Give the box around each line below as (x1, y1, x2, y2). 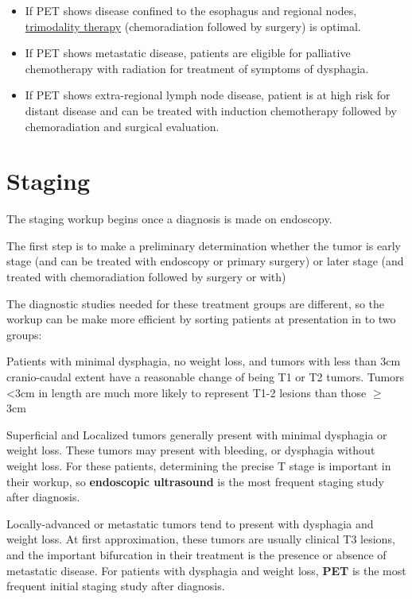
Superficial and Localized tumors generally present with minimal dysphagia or (6, 426, 387, 442)
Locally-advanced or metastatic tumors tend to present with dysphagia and (6, 515, 374, 531)
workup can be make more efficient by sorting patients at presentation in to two (6, 311, 396, 327)
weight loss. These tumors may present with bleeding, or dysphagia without (6, 442, 375, 458)
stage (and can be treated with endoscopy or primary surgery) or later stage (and (6, 253, 404, 269)
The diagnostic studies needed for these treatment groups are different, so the (6, 295, 385, 311)
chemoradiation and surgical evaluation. (25, 118, 220, 134)
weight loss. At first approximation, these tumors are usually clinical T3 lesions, (6, 531, 395, 547)
